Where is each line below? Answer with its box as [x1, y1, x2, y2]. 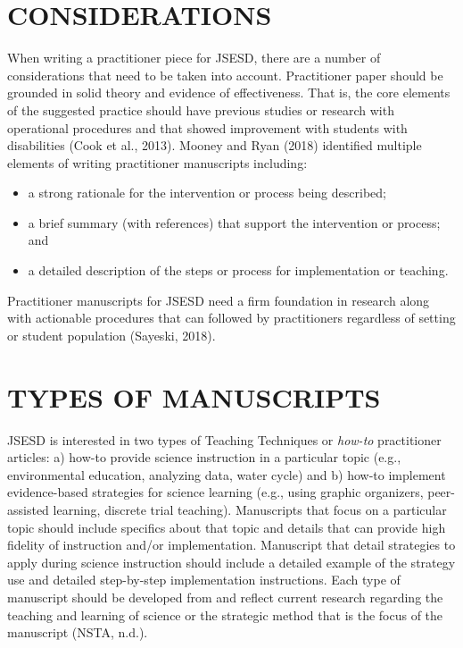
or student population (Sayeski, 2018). [7, 325, 216, 344]
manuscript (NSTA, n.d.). [7, 623, 148, 642]
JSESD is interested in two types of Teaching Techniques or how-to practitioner [7, 430, 442, 449]
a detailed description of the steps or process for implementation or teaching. [28, 261, 449, 280]
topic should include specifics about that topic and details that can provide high [7, 518, 446, 536]
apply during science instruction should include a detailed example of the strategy [7, 552, 456, 571]
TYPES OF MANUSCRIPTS [7, 378, 381, 415]
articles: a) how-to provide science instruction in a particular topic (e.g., [7, 448, 401, 467]
